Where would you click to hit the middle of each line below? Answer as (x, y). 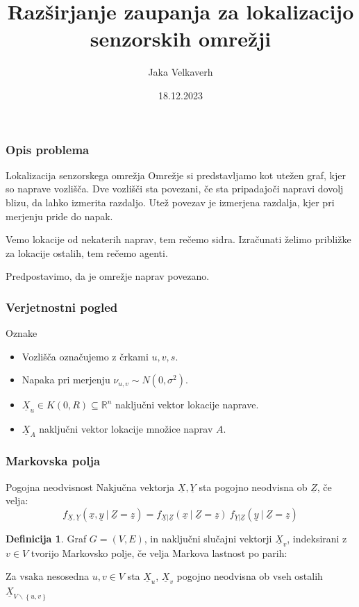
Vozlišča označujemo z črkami (85, 356)
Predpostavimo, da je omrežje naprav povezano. (108, 276)
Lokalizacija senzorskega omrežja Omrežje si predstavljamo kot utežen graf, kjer (176, 175)
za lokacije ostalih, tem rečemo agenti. (87, 252)
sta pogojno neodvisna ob (253, 487)
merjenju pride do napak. (59, 216)
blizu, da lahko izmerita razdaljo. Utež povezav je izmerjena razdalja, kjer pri (170, 202)
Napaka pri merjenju (66, 380)
